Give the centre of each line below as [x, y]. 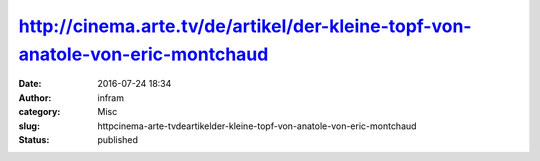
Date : [30, 84]
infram [111, 97]
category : [39, 112]
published [118, 139]
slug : [29, 126]
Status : [34, 139]
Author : [35, 97]
